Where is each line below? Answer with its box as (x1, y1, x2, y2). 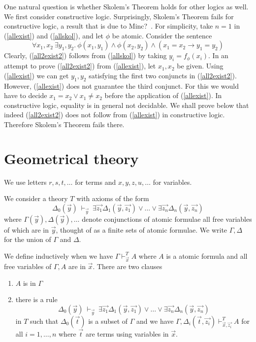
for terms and (75, 176, 116, 187)
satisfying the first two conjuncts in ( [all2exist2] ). (89, 70, 237, 80)
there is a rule (15, 294, 58, 305)
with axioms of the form (76, 193, 149, 204)
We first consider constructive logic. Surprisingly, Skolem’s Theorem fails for (4, 11, 234, 21)
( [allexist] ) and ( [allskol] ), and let (4, 30, 104, 40)
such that (30, 315, 59, 326)
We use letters (4, 176, 47, 187)
